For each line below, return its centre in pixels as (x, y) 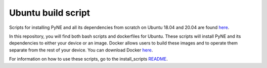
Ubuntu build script (50, 13)
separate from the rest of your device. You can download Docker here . (81, 50)
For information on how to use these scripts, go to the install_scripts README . (89, 59)
